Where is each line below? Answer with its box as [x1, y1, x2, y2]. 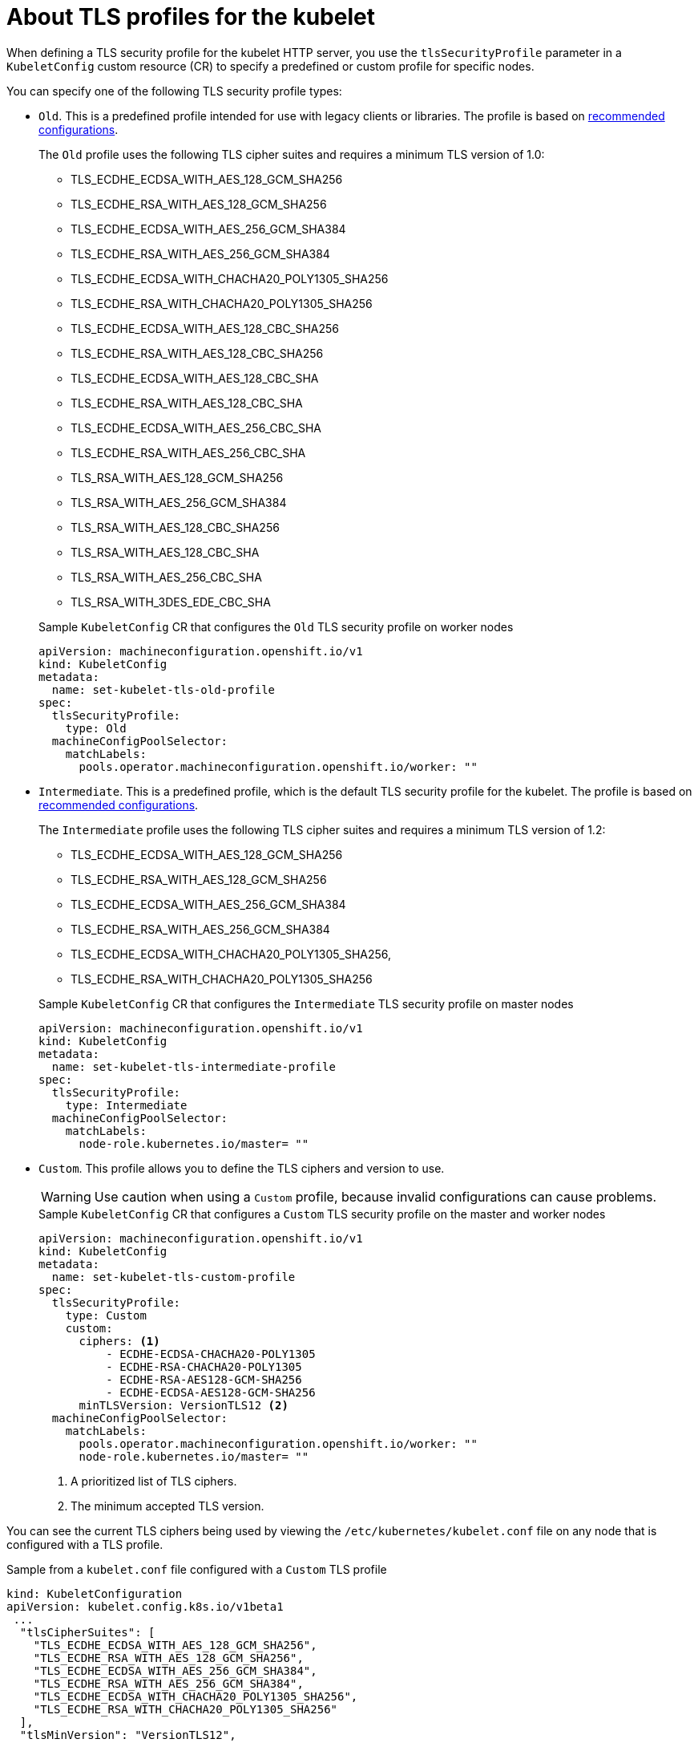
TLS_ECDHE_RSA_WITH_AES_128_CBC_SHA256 [71, 346, 324, 360]
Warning [41, 1188, 91, 1205]
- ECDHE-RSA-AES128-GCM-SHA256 [106, 1372, 302, 1386]
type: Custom [65, 1308, 147, 1322]
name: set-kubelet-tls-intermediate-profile [51, 1060, 336, 1073]
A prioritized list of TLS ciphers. [71, 1473, 237, 1488]
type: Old [65, 721, 127, 735]
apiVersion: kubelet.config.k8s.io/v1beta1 [6, 1599, 284, 1613]
